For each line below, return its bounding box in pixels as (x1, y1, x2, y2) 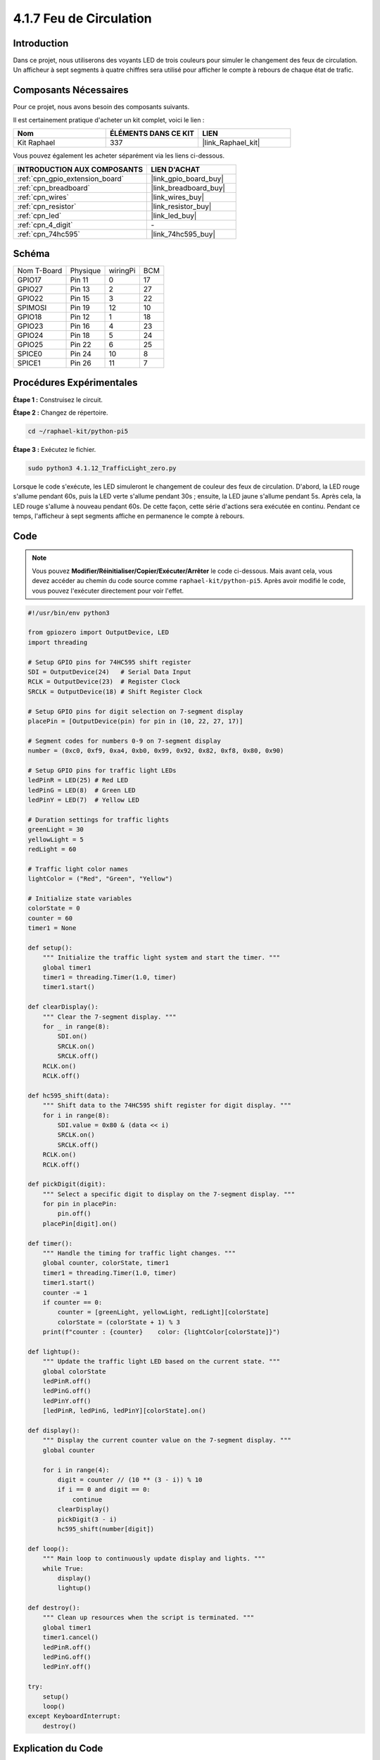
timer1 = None (27, 924, 77, 932)
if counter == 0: (42, 1298, 103, 1306)
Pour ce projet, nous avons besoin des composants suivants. (13, 103, 190, 111)
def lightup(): (27, 1347, 80, 1355)
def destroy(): (27, 1604, 80, 1612)
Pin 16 (70, 321, 91, 331)
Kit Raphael (17, 138, 56, 148)
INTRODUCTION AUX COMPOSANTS (17, 164, 144, 174)
